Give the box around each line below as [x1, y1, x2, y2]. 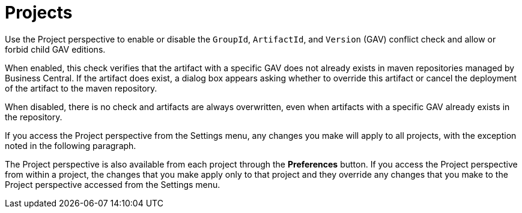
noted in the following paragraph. [5, 140, 136, 151]
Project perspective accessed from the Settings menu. [5, 179, 220, 190]
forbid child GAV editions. [5, 44, 106, 54]
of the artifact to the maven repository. [5, 83, 157, 93]
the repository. [5, 111, 62, 122]
